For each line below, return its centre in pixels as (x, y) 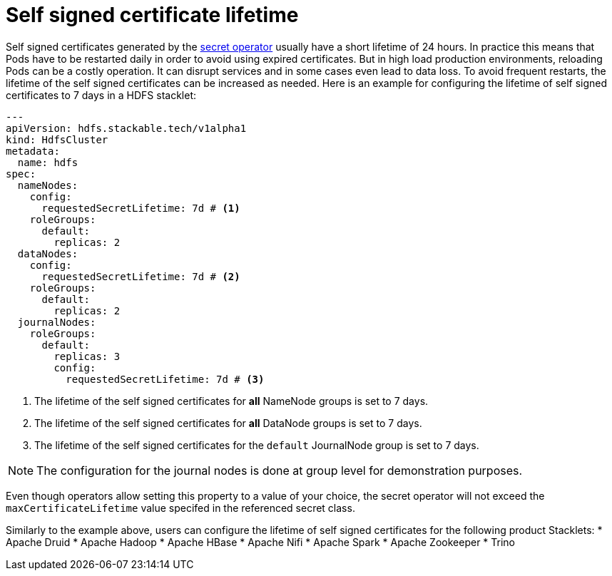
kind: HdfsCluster (57, 139)
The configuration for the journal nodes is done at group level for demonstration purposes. (280, 470)
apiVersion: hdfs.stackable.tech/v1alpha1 (126, 128)
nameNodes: (48, 185)
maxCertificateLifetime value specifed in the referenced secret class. (180, 508)
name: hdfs (48, 162)
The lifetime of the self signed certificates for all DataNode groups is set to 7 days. (228, 423)
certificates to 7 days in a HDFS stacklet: (101, 95)
